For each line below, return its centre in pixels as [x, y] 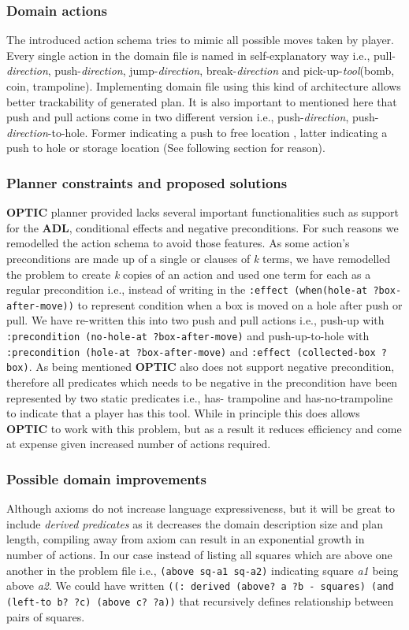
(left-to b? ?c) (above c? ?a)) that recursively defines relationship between [200, 600]
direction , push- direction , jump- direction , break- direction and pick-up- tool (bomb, [201, 70]
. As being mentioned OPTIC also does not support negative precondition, [212, 367]
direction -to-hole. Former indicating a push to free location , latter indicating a [197, 132]
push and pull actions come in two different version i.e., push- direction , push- [193, 117]
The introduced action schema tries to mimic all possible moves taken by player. [200, 40]
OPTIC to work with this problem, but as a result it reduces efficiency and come [204, 428]
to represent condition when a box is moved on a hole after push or [240, 304]
